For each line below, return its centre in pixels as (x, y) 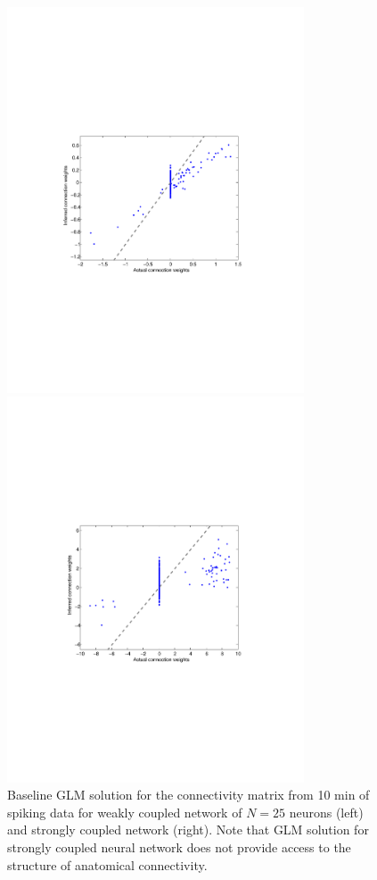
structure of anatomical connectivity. (107, 864)
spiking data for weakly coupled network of (125, 812)
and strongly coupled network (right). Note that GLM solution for (188, 830)
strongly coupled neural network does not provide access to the (179, 846)
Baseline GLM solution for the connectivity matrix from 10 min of (188, 795)
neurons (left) (326, 812)
